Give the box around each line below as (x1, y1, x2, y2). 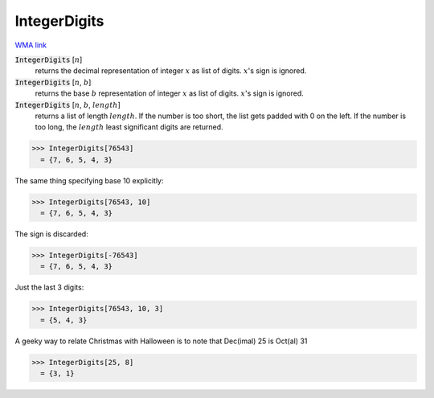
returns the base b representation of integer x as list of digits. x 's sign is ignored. (35, 88, 305, 98)
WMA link (14, 40, 47, 50)
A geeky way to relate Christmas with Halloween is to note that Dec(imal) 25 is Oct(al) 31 (14, 336, 308, 346)
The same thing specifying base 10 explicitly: (14, 175, 164, 185)
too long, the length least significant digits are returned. (35, 122, 224, 132)
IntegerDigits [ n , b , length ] (14, 100, 121, 109)
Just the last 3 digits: (14, 282, 84, 293)
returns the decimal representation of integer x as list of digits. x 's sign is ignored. (35, 66, 307, 76)
